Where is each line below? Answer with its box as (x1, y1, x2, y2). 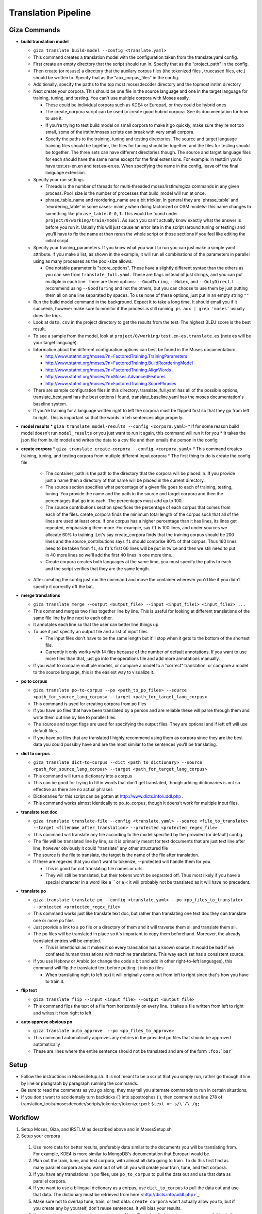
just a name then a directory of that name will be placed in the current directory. (45, 477, 205, 483)
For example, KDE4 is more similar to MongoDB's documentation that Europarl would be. (33, 1151, 211, 1157)
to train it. (45, 978, 65, 984)
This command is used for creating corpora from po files (33, 701, 147, 707)
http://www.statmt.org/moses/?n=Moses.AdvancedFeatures (45, 374, 166, 380)
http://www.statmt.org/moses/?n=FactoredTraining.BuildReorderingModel (45, 360, 193, 366)
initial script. (45, 238, 70, 244)
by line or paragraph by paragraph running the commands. (21, 1080, 138, 1086)
